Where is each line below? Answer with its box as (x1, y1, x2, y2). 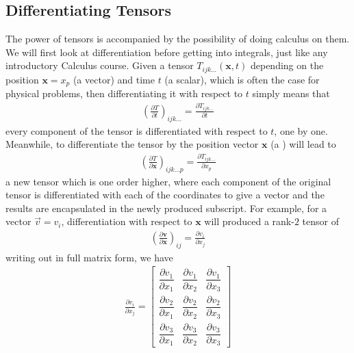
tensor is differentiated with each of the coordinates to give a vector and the (5, 187, 325, 202)
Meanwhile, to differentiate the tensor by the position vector (5, 137, 259, 151)
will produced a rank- (204, 214, 294, 228)
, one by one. (274, 123, 328, 138)
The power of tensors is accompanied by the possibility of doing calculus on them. (5, 31, 350, 46)
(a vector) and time (73, 72, 155, 86)
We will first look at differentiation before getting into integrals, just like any (5, 44, 328, 59)
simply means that (252, 86, 330, 101)
